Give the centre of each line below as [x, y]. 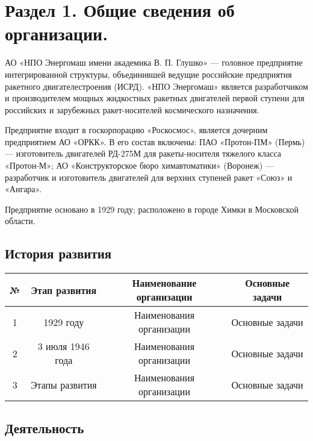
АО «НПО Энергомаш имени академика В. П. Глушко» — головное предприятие [154, 62]
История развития [58, 253]
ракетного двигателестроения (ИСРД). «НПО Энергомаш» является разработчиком [156, 86]
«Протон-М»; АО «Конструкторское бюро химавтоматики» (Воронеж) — [139, 165]
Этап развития [64, 290]
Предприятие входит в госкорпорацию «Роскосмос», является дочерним [136, 130]
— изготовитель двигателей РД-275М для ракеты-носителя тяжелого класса [143, 153]
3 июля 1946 [64, 346]
